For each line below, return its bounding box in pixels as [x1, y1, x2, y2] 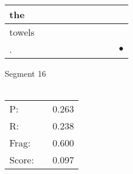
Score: [9, 153, 34, 167]
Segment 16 [5, 67, 46, 79]
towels [9, 25, 35, 39]
